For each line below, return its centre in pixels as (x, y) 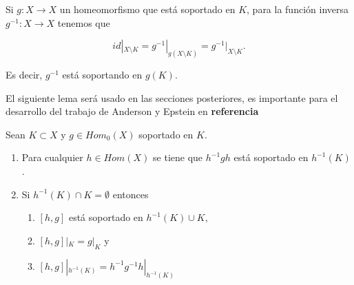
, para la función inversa (298, 9)
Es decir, (24, 75)
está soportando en (102, 75)
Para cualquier (52, 157)
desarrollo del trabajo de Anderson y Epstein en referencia (132, 111)
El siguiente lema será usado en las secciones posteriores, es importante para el (172, 97)
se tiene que (178, 157)
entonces (131, 194)
